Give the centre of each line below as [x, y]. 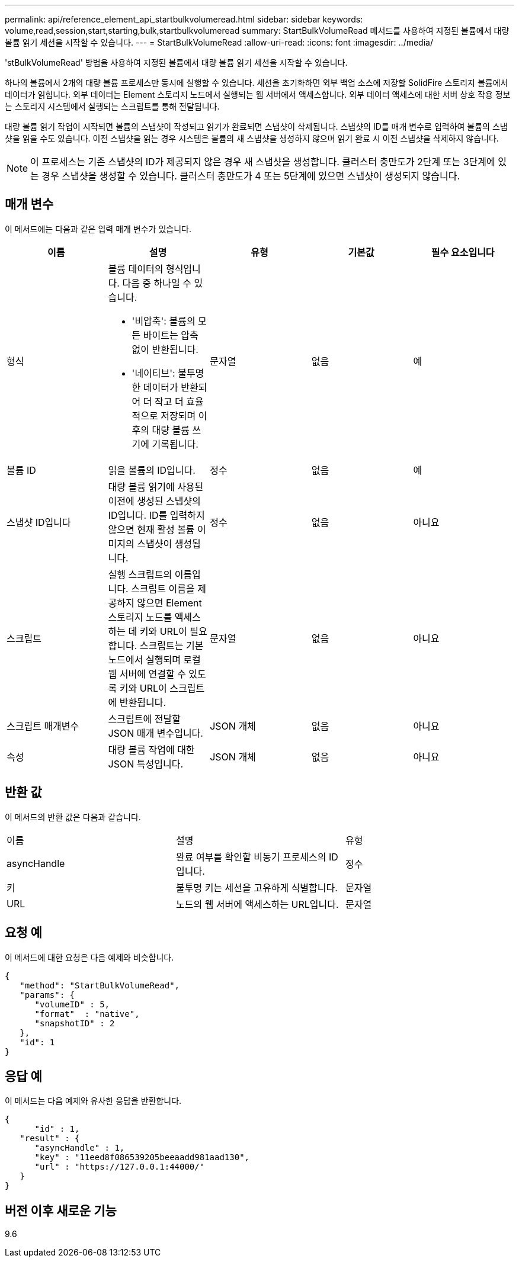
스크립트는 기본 [172, 645]
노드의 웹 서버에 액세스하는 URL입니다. [257, 904]
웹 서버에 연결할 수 [147, 674]
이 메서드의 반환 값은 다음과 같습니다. [73, 817]
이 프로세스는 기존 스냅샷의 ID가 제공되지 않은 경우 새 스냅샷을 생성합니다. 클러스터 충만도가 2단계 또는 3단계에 [263, 162]
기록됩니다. [175, 444]
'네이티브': [153, 373]
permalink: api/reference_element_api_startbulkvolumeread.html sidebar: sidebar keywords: [184, 19]
